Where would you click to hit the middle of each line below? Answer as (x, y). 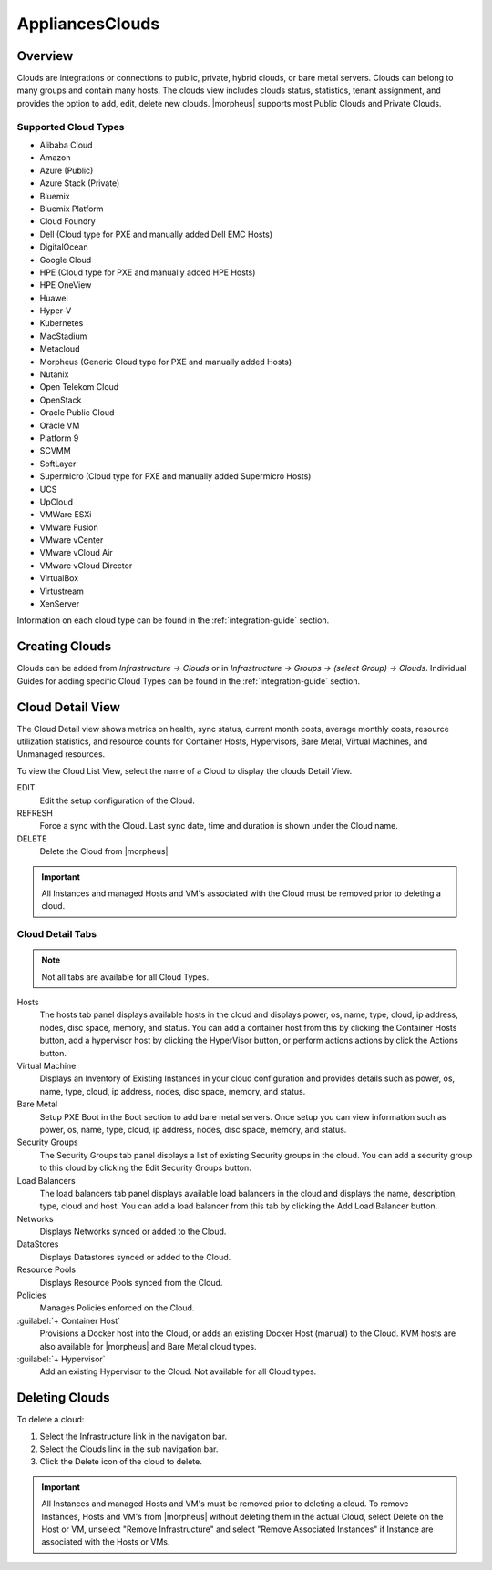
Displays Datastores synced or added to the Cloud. (135, 1257)
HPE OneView (66, 285)
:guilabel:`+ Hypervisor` (61, 1359)
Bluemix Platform (72, 209)
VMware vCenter (72, 540)
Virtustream (61, 591)
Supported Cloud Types (71, 127)
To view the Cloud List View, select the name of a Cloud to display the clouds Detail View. (184, 770)
